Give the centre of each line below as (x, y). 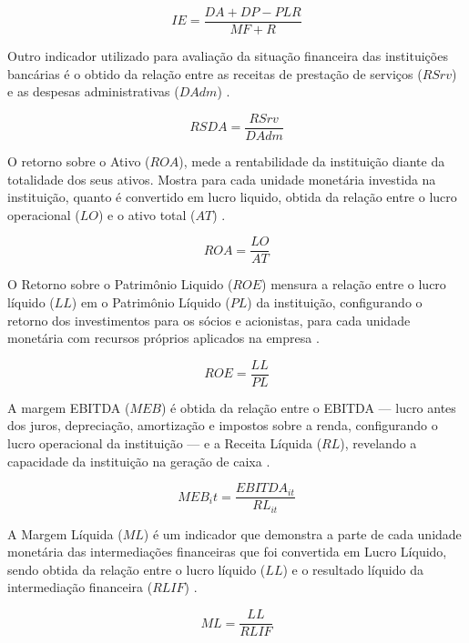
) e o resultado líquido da (353, 569)
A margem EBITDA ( (69, 407)
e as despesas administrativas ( (93, 91)
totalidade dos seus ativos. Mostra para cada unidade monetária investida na (222, 179)
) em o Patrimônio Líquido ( (151, 301)
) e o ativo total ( (147, 214)
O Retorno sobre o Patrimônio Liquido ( (120, 284)
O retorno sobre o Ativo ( (79, 161)
